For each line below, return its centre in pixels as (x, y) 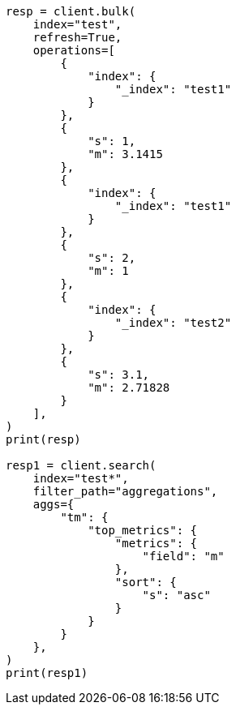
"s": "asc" (176, 595)
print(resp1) (47, 673)
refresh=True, (77, 37)
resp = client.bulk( (71, 11)
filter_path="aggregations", (125, 491)
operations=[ (74, 50)
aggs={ (54, 504)
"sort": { (146, 582)
